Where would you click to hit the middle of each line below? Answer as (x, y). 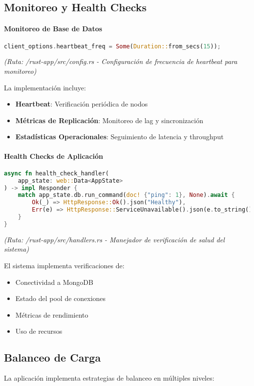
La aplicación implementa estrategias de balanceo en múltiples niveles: (109, 378)
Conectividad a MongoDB (54, 282)
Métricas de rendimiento (52, 314)
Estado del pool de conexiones (61, 298)
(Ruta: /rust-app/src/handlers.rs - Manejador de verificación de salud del (114, 239)
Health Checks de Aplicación (54, 156)
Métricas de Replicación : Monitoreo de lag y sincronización (109, 120)
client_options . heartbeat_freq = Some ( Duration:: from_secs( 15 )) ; (112, 46)
